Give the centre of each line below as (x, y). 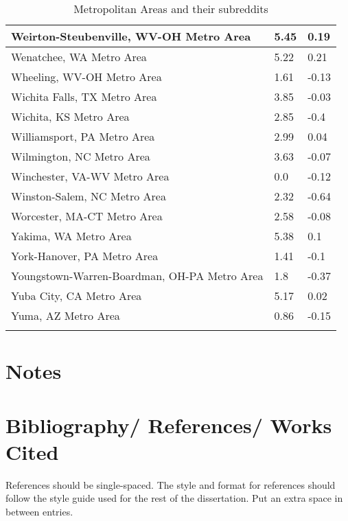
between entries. (39, 511)
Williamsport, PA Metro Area (83, 136)
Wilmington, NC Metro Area (81, 156)
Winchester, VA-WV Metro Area (90, 176)
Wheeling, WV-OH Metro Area (86, 77)
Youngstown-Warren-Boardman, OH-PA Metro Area (137, 276)
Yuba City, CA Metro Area (77, 296)
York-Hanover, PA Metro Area (85, 256)
